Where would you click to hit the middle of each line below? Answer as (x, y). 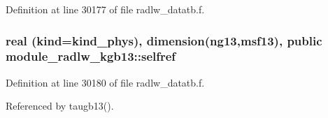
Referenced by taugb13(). (60, 106)
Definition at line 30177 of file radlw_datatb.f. (105, 9)
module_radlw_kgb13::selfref (91, 56)
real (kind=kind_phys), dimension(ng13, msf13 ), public (164, 40)
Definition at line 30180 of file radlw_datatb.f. (105, 82)
